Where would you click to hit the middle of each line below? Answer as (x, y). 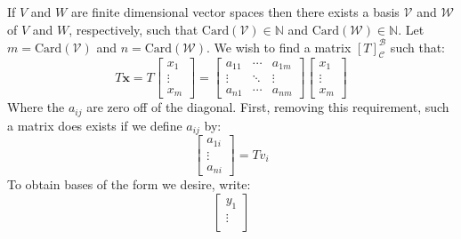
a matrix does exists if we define (95, 125)
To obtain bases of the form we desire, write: (129, 184)
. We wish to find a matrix (279, 47)
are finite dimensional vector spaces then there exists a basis (235, 12)
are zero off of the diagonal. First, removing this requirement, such (268, 107)
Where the (36, 107)
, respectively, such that (133, 29)
